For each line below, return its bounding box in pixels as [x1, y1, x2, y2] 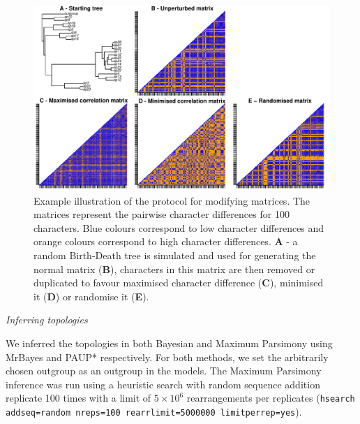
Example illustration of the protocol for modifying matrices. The [33, 193, 310, 207]
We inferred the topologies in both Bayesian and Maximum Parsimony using [6, 335, 333, 350]
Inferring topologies [6, 312, 88, 327]
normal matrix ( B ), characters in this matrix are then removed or [33, 261, 315, 276]
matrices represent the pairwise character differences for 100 [33, 207, 290, 221]
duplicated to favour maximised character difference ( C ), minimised [33, 275, 324, 290]
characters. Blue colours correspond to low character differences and [33, 220, 324, 235]
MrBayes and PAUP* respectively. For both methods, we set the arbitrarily [6, 349, 329, 364]
